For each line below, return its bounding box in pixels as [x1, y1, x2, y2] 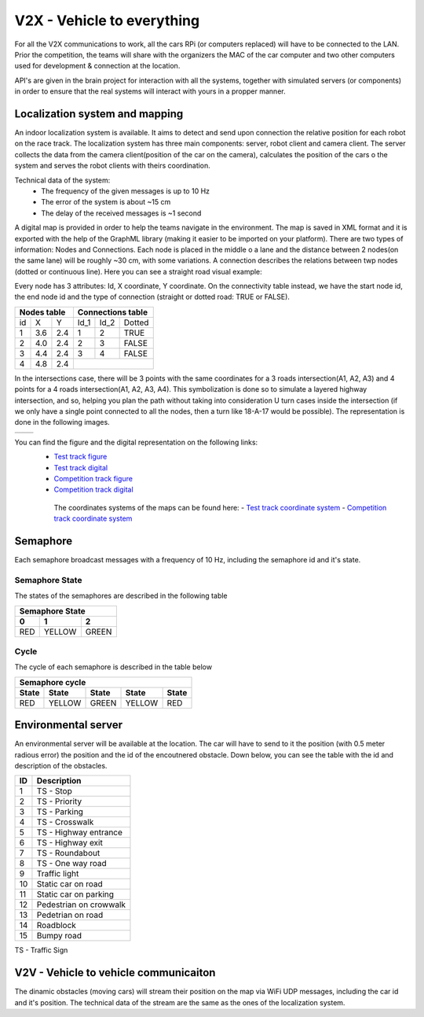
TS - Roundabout [36, 848, 101, 859]
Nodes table [19, 307, 66, 318]
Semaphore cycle [19, 676, 86, 687]
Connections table [77, 307, 148, 318]
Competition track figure [53, 474, 133, 483]
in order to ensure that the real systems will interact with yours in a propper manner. [14, 87, 286, 96]
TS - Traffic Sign [14, 945, 68, 955]
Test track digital [53, 462, 108, 472]
